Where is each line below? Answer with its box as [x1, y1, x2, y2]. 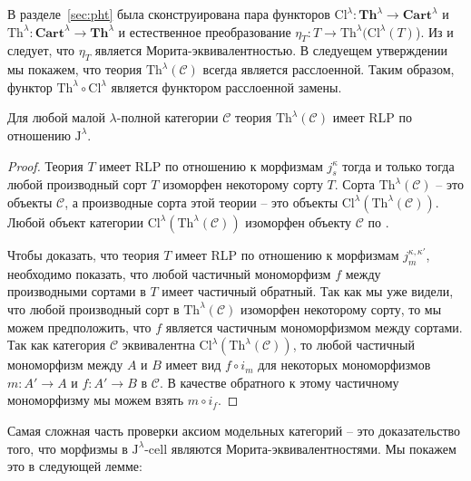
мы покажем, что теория [7, 60, 142, 79]
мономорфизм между [7, 355, 123, 374]
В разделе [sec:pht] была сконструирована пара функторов [7, 5, 330, 23]
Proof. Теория [7, 156, 83, 175]
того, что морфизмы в [7, 438, 128, 457]
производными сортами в [7, 282, 146, 301]
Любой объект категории [7, 212, 144, 231]
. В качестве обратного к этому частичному [159, 372, 399, 391]
